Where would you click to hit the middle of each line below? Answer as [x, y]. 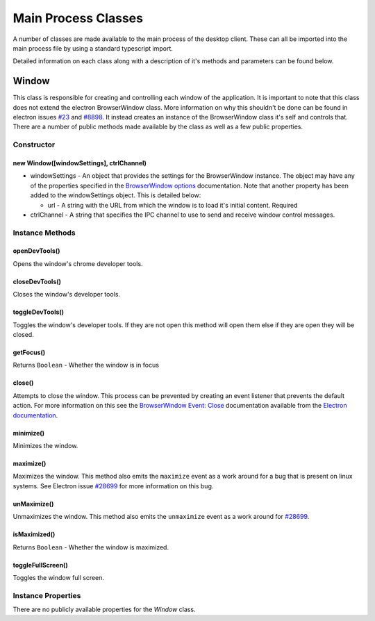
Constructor [34, 144]
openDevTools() [36, 251]
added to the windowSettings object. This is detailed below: [116, 195]
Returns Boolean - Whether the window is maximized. [91, 547]
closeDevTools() [37, 281]
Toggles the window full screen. [58, 577]
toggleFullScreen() [41, 565]
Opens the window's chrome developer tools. [78, 263]
